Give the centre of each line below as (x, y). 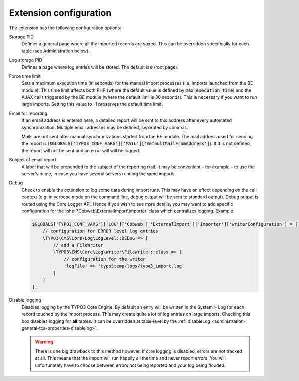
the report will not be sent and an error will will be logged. (81, 150)
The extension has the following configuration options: (65, 28)
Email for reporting (28, 113)
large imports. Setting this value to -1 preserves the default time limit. (92, 104)
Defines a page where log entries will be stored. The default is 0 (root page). (100, 67)
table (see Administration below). (56, 51)
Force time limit (25, 76)
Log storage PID (26, 60)
